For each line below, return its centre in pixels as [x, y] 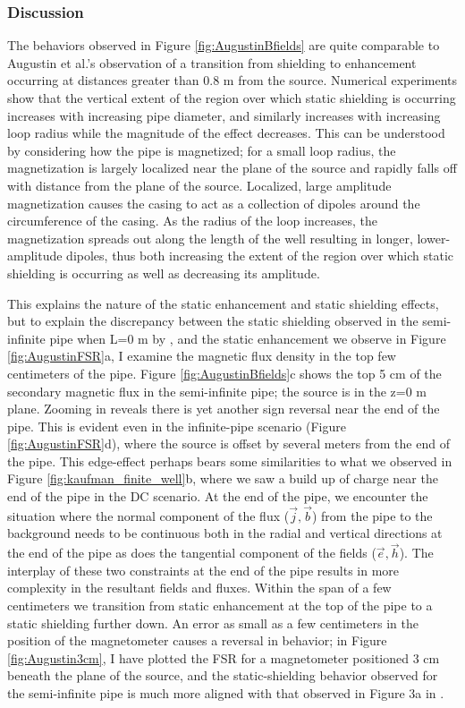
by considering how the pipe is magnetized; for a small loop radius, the [202, 150]
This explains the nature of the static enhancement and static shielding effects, [223, 303]
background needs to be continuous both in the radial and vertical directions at [225, 533]
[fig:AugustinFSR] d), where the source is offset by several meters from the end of [228, 444]
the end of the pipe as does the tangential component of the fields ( [192, 553]
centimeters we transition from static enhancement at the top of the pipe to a [220, 606]
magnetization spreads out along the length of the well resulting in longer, [210, 238]
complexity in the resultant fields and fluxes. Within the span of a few [199, 588]
